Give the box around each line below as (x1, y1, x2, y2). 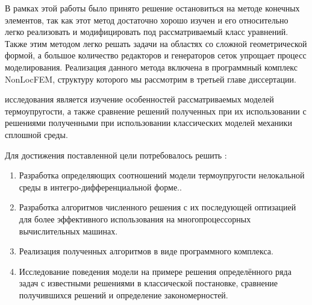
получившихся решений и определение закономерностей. (19, 288, 228, 301)
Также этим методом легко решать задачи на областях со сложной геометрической (5, 37, 307, 49)
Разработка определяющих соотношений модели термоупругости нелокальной (19, 169, 305, 181)
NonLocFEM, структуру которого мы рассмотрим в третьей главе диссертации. (5, 72, 296, 85)
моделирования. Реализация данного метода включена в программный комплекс (5, 60, 298, 73)
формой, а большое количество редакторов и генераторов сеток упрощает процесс (5, 49, 307, 61)
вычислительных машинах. (19, 224, 118, 237)
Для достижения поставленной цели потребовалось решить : (5, 148, 227, 161)
